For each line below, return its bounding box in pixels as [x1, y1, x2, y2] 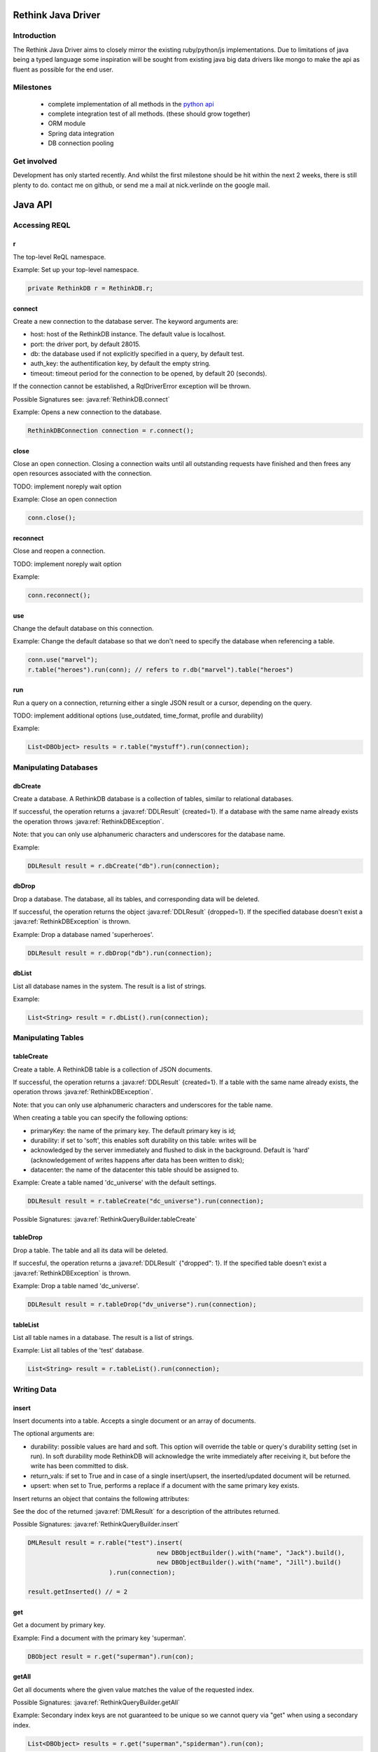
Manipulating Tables [13, 1033, 84, 1043]
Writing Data [13, 1384, 57, 1394]
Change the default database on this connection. [13, 624, 154, 632]
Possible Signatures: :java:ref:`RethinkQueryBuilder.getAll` [13, 1698, 181, 1706]
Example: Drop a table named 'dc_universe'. [13, 1282, 140, 1289]
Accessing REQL [13, 221, 71, 231]
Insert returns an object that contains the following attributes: [13, 1494, 190, 1503]
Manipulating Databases [13, 762, 98, 772]
